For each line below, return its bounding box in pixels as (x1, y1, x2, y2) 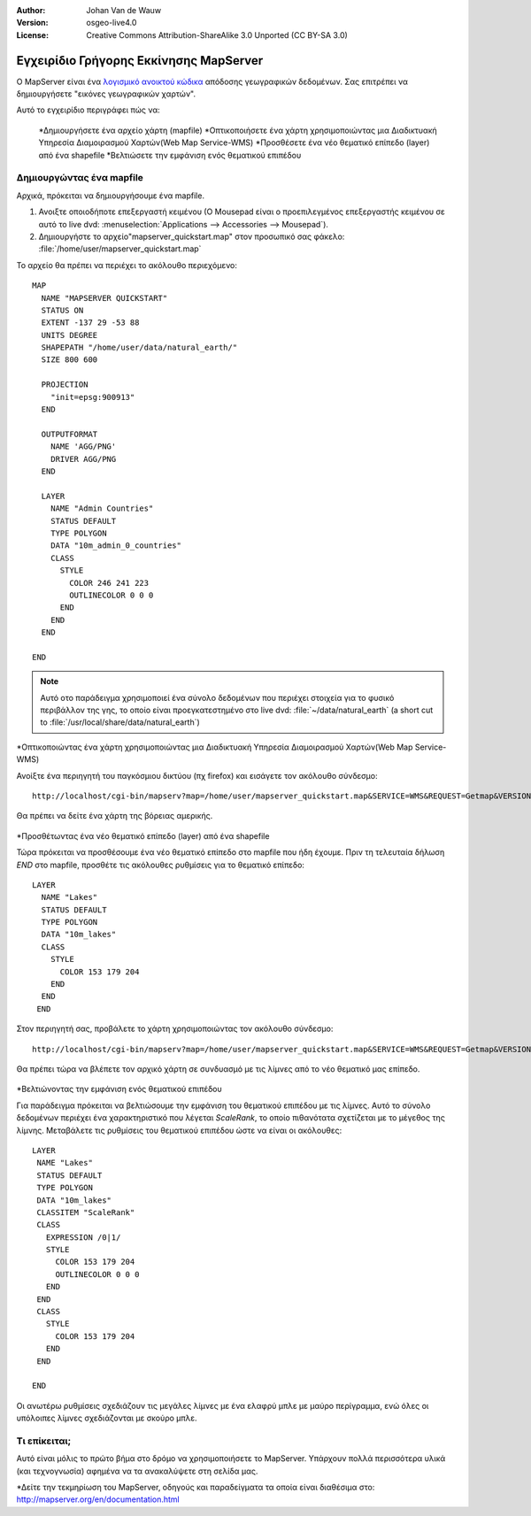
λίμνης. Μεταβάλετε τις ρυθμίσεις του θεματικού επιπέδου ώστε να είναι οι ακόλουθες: (16, 1125, 342, 1135)
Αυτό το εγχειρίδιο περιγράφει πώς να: (16, 104, 161, 115)
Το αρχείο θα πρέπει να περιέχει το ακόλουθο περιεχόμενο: (16, 259, 238, 270)
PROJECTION (41, 380, 88, 389)
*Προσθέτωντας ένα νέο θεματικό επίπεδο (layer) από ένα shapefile (16, 830, 270, 841)
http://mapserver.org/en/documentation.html (16, 1494, 181, 1504)
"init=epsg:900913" (50, 392, 135, 402)
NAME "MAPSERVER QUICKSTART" (41, 293, 168, 303)
